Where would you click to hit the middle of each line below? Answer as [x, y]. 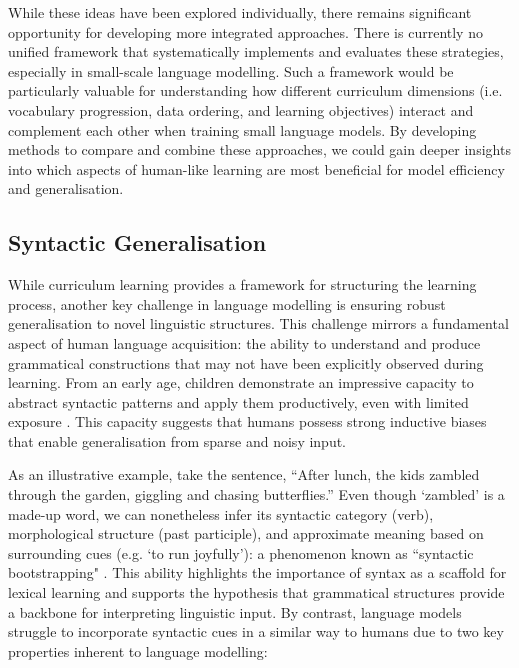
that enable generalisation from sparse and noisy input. [177, 440]
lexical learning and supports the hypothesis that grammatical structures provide [256, 592]
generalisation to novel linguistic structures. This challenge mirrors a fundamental [258, 323]
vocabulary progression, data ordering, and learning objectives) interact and [241, 109]
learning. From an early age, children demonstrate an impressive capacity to [241, 382]
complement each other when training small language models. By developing [242, 129]
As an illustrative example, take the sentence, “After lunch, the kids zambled [244, 474]
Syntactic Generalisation [137, 242]
